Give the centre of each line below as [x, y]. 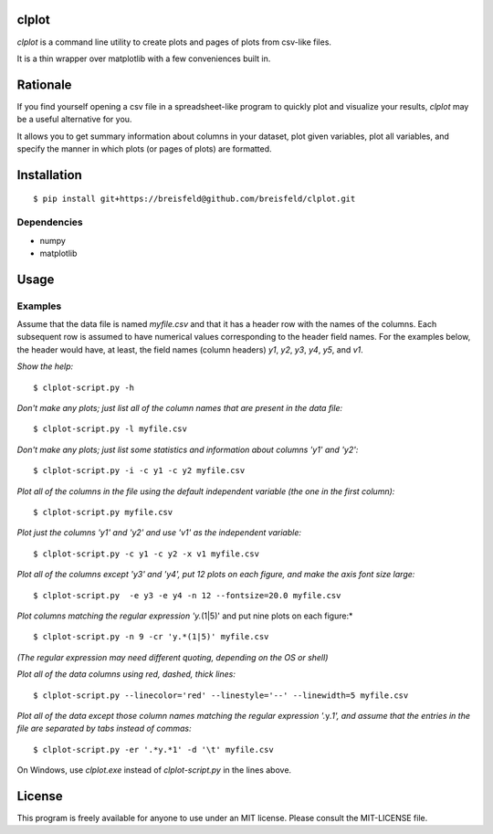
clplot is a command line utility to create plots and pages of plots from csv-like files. [174, 42]
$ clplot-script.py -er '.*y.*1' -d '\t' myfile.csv [153, 750]
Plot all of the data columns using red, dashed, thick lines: [126, 674]
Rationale [44, 84]
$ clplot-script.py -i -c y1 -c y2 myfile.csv [139, 471]
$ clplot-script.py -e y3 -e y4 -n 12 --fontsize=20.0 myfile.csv [187, 595]
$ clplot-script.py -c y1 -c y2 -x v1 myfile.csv [147, 554]
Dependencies [50, 222]
